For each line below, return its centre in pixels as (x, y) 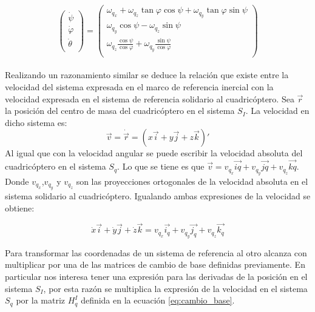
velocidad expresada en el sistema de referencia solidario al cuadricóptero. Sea (150, 98)
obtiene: (20, 207)
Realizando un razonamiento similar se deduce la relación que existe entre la (147, 75)
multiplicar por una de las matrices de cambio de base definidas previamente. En (155, 264)
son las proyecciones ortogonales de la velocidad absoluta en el (192, 181)
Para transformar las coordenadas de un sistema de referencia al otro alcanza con (156, 252)
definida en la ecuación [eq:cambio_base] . (158, 300)
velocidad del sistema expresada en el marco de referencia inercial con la (139, 86)
